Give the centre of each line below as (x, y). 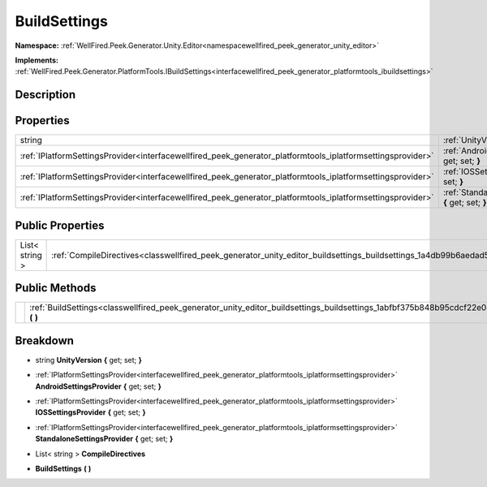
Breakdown (45, 340)
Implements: (37, 60)
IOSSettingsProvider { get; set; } (91, 412)
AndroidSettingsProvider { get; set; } (98, 386)
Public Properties (60, 225)
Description (45, 95)
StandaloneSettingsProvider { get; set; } (104, 439)
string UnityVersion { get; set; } (88, 360)
